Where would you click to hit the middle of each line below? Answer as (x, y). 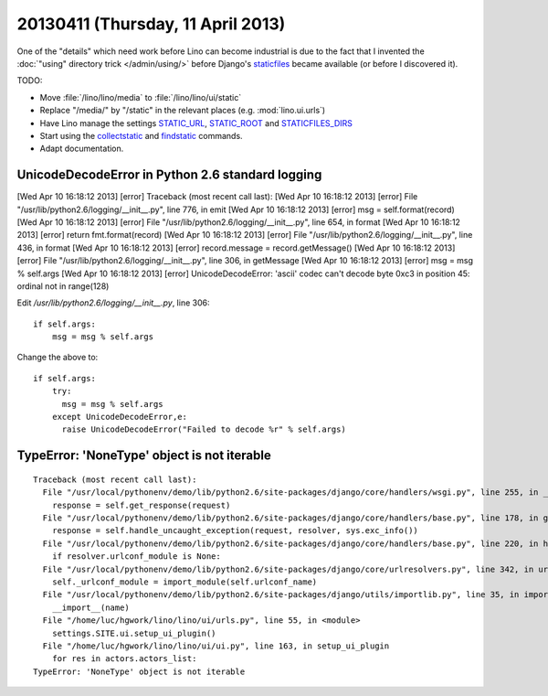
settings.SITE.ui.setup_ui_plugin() (134, 633)
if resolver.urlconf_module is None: (136, 557)
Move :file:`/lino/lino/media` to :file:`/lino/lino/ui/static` (141, 97)
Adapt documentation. (82, 149)
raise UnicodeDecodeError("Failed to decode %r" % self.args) (204, 429)
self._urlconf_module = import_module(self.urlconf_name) (184, 582)
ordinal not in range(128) (63, 286)
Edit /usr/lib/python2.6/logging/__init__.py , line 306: (113, 303)
